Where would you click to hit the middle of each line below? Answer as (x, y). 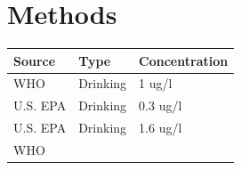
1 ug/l (156, 83)
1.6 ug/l (161, 128)
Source (35, 60)
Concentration (184, 60)
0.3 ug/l (161, 105)
